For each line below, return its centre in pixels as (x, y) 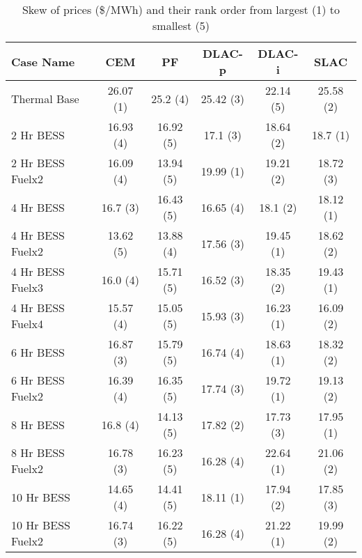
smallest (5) (181, 25)
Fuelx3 (27, 287)
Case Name (43, 61)
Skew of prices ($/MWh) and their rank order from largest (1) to (181, 9)
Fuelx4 (27, 324)
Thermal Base (45, 98)
